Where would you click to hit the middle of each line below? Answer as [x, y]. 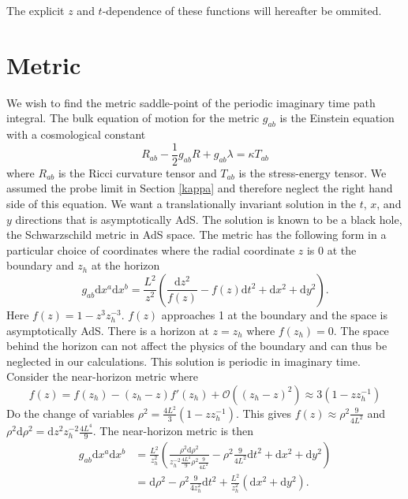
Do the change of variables [71, 413]
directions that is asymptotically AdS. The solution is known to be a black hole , [209, 219]
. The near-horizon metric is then [173, 431]
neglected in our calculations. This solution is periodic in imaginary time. [183, 361]
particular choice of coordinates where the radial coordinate [151, 249]
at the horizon [125, 265]
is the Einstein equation [337, 118]
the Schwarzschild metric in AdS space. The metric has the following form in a [197, 235]
